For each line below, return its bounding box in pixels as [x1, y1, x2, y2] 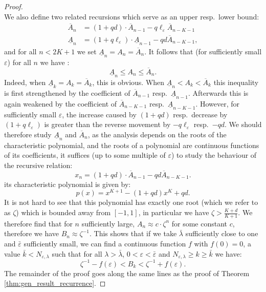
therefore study [4, 129, 52, 139]
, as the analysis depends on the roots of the [87, 129, 227, 139]
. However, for [195, 98, 239, 109]
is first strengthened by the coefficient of [4, 87, 130, 98]
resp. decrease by [173, 109, 228, 119]
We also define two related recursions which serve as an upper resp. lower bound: [4, 11, 259, 22]
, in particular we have [138, 207, 209, 218]
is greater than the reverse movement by [44, 119, 171, 130]
